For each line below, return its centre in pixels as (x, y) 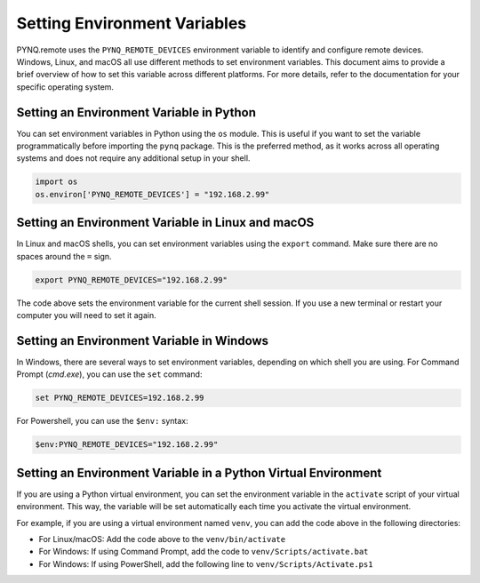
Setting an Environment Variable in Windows (143, 341)
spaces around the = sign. (64, 256)
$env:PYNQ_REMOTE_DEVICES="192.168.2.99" (127, 445)
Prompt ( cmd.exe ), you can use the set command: (109, 374)
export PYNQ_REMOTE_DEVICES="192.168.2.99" (132, 280)
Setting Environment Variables (132, 23)
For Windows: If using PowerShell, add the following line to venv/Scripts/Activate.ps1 (206, 563)
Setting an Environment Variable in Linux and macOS (165, 223)
